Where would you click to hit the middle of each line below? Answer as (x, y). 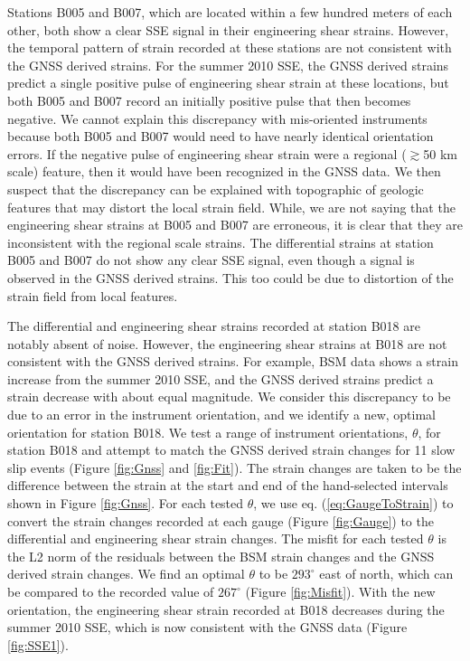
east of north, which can (386, 574)
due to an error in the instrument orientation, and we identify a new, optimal (221, 415)
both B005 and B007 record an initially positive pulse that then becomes (209, 100)
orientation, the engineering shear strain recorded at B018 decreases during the (226, 609)
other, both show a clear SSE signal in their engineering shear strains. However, (228, 29)
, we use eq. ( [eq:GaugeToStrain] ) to (353, 503)
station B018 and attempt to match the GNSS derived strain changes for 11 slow (231, 450)
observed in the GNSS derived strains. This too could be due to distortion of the (230, 277)
